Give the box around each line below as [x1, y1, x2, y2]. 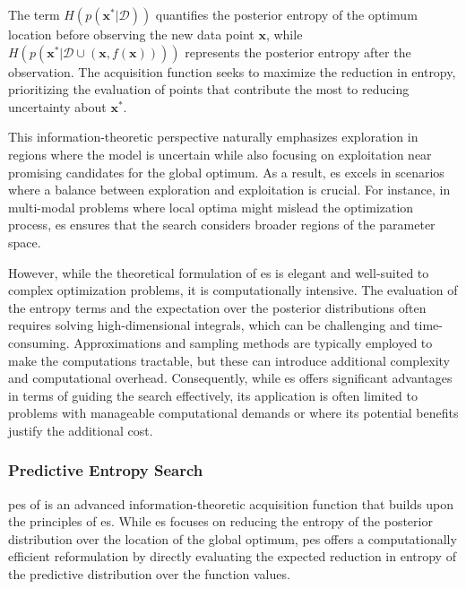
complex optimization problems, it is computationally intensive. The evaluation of [8, 281, 458, 299]
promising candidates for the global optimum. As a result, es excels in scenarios [8, 162, 444, 181]
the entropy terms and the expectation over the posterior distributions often [8, 298, 427, 316]
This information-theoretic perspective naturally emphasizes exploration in [8, 127, 419, 146]
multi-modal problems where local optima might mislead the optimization [8, 197, 414, 216]
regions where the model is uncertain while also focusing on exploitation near [8, 144, 432, 163]
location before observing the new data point [8, 25, 255, 43]
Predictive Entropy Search [8, 459, 203, 481]
